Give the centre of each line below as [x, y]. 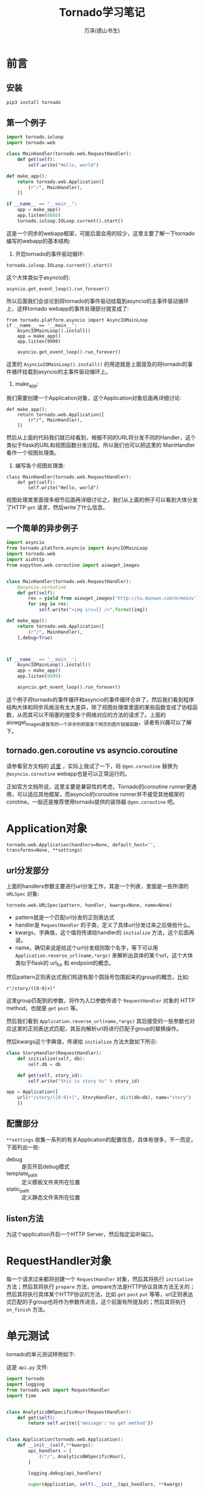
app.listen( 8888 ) [39, 216]
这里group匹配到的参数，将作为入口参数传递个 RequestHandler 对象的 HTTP [101, 1001]
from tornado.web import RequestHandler [58, 1390]
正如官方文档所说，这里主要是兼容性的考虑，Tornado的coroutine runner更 [99, 786]
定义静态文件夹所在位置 [51, 1198]
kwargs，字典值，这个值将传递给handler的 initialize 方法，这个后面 [102, 933]
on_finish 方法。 [27, 1309]
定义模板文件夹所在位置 [51, 1182]
